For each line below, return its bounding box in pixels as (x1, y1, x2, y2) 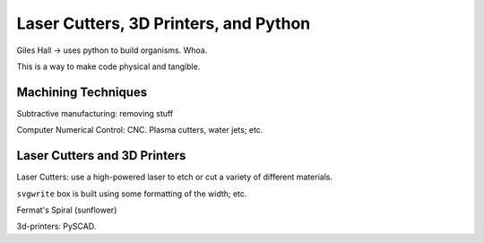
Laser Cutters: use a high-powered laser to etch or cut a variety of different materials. (16, 171, 333, 183)
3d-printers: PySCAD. (16, 221, 97, 232)
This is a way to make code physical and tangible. (16, 61, 201, 72)
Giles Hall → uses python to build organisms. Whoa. (16, 45, 208, 56)
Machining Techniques (16, 84, 148, 100)
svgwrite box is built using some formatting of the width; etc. (16, 188, 247, 199)
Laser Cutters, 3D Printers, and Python (16, 13, 311, 33)
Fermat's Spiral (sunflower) (16, 204, 117, 215)
